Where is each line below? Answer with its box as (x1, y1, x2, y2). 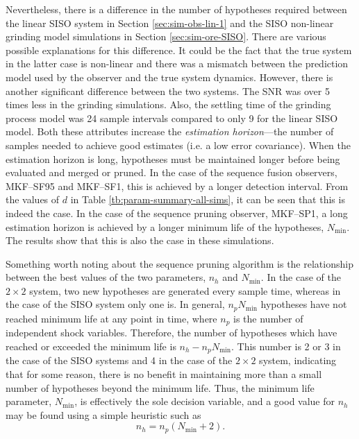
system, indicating (259, 353, 337, 368)
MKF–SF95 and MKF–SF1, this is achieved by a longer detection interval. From (6, 178, 349, 193)
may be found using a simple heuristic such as (6, 407, 201, 422)
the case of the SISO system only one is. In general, (6, 297, 225, 311)
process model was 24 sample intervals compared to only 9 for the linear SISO (6, 110, 338, 125)
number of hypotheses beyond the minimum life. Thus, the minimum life (6, 380, 315, 395)
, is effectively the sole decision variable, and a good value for (74, 394, 335, 408)
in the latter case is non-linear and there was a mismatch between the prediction (6, 56, 349, 71)
